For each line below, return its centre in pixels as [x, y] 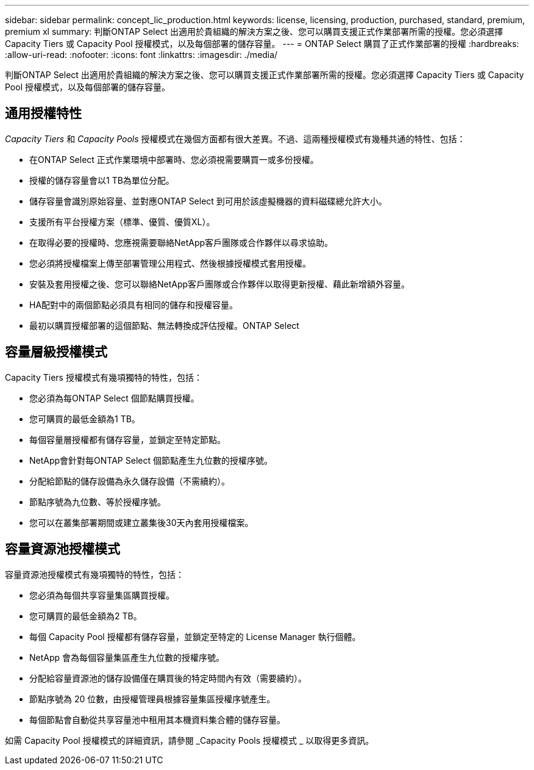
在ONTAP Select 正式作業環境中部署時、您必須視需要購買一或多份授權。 [174, 159]
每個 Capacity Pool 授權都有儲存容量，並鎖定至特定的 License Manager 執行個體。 [195, 636]
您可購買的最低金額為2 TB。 [86, 616]
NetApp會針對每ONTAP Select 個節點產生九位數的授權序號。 [151, 460]
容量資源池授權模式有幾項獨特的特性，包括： [94, 574]
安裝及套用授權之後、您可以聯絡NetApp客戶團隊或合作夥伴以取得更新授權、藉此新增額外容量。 [220, 284]
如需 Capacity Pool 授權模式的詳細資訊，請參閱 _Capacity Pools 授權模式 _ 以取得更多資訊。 [190, 740]
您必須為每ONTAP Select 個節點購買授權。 [114, 398]
